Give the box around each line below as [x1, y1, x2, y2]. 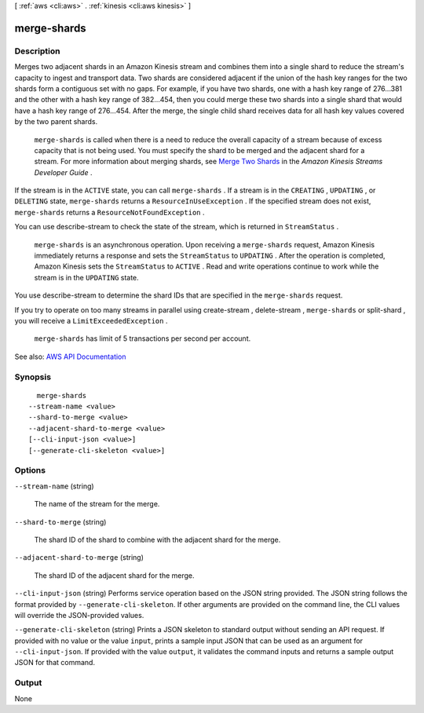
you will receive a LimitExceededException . [14, 316, 168, 325]
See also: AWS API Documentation [14, 352, 126, 361]
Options [14, 465, 46, 476]
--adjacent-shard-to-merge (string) [14, 553, 144, 562]
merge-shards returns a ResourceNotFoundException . [14, 207, 205, 217]
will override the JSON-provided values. [14, 610, 144, 620]
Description [14, 46, 60, 57]
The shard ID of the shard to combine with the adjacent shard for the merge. [34, 535, 281, 544]
